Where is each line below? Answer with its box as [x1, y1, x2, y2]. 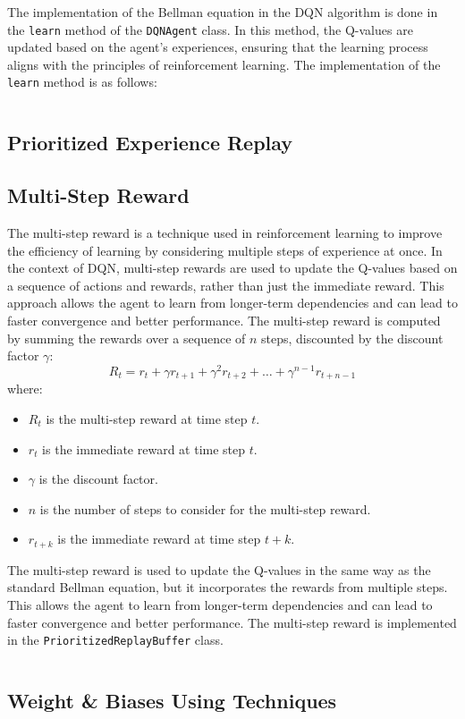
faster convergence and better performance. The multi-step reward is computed [7, 311, 441, 330]
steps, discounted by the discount [261, 328, 444, 347]
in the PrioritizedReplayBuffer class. [7, 630, 224, 649]
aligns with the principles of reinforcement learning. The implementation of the [7, 55, 441, 73]
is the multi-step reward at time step [46, 409, 248, 427]
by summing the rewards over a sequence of [7, 328, 246, 347]
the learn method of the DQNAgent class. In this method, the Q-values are [7, 20, 413, 38]
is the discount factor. [38, 469, 158, 488]
